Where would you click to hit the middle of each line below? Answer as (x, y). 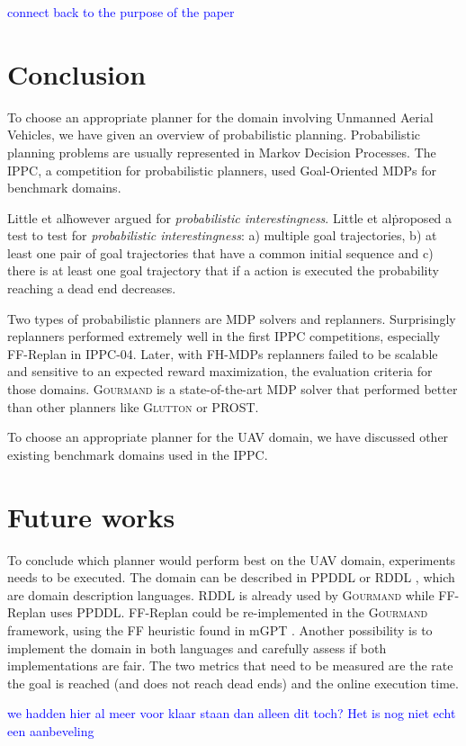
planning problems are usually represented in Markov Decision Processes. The (222, 152)
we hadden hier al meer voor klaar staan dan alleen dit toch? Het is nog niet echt (232, 713)
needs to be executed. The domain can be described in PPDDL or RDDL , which (231, 577)
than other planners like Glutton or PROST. (133, 406)
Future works (91, 516)
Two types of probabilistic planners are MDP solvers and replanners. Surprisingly (232, 318)
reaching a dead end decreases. (92, 288)
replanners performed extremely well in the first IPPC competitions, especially (224, 336)
